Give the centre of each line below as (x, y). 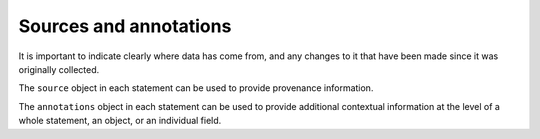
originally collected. (59, 69)
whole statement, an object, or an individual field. (120, 121)
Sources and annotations (125, 26)
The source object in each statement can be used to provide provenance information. (196, 88)
